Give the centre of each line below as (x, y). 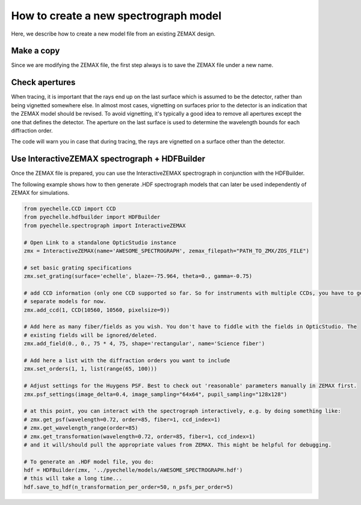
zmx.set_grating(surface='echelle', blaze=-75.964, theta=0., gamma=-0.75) (138, 276)
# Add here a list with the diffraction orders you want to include (127, 361)
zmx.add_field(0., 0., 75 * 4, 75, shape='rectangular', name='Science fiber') (144, 344)
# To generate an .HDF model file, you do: (89, 462)
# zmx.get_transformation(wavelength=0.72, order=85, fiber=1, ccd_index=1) (140, 436)
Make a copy (35, 51)
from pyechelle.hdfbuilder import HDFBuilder (92, 217)
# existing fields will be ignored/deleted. (91, 335)
